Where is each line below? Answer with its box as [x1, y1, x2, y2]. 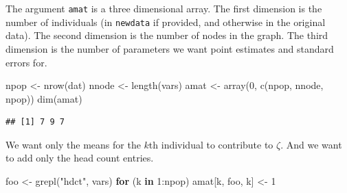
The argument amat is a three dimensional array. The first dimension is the [5, 1, 322, 15]
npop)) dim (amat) [5, 91, 82, 105]
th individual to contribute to [148, 137, 273, 151]
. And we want [280, 137, 342, 151]
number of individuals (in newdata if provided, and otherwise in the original [5, 14, 326, 29]
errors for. [5, 55, 47, 69]
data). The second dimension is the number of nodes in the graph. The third [5, 28, 328, 42]
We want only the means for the [5, 137, 141, 151]
